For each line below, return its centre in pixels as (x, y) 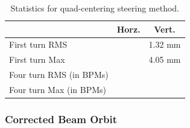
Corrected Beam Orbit (61, 119)
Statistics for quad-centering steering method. (95, 8)
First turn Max (37, 59)
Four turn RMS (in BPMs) (59, 75)
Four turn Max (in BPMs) (58, 89)
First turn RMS (38, 44)
